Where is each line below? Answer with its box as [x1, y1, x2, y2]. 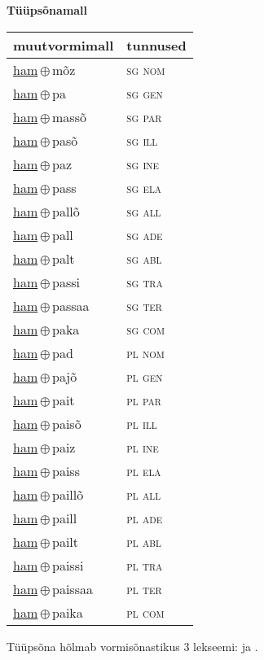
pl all [126, 484, 161, 504]
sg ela [126, 177, 162, 197]
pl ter [126, 579, 162, 598]
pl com [126, 602, 165, 622]
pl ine [126, 437, 159, 457]
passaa [52, 295, 90, 315]
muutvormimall [13, 35, 114, 55]
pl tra [126, 555, 163, 575]
